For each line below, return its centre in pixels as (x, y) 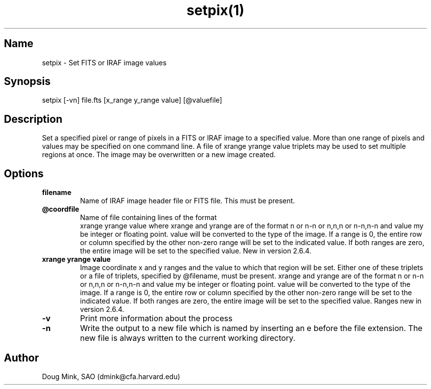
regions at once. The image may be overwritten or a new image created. (159, 155)
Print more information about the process (156, 319)
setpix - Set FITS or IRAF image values (104, 62)
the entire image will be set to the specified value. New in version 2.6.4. (196, 251)
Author (21, 358)
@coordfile (61, 209)
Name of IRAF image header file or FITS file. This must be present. (187, 201)
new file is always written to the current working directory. (188, 338)
